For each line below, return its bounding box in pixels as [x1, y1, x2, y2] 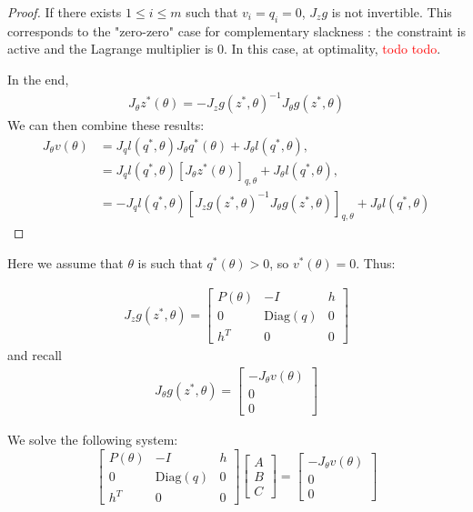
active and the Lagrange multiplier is [7, 39, 214, 58]
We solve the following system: [7, 429, 178, 448]
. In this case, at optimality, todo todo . [223, 39, 441, 58]
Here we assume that [7, 253, 124, 272]
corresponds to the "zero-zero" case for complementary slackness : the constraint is [7, 21, 466, 40]
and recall [7, 346, 62, 365]
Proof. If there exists [7, 3, 122, 21]
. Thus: [356, 253, 396, 272]
